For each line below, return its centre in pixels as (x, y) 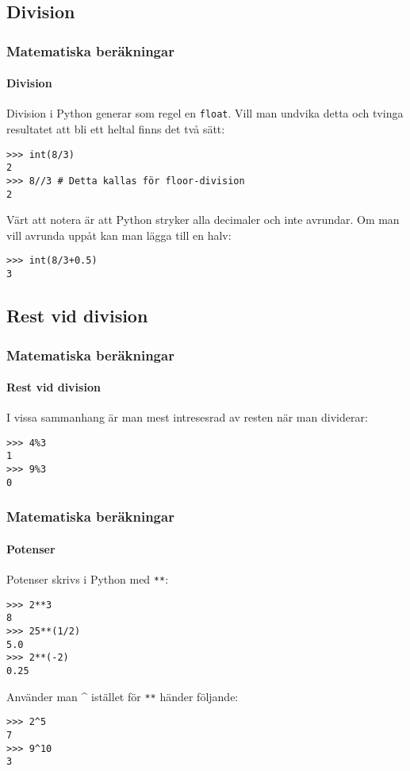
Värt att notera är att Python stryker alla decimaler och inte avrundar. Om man (203, 220)
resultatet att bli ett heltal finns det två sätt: (116, 129)
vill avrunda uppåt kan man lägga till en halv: (119, 235)
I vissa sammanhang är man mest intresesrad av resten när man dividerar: (187, 417)
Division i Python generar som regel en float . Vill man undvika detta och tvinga (205, 113)
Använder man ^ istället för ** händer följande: (123, 696)
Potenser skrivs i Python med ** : (88, 579)
